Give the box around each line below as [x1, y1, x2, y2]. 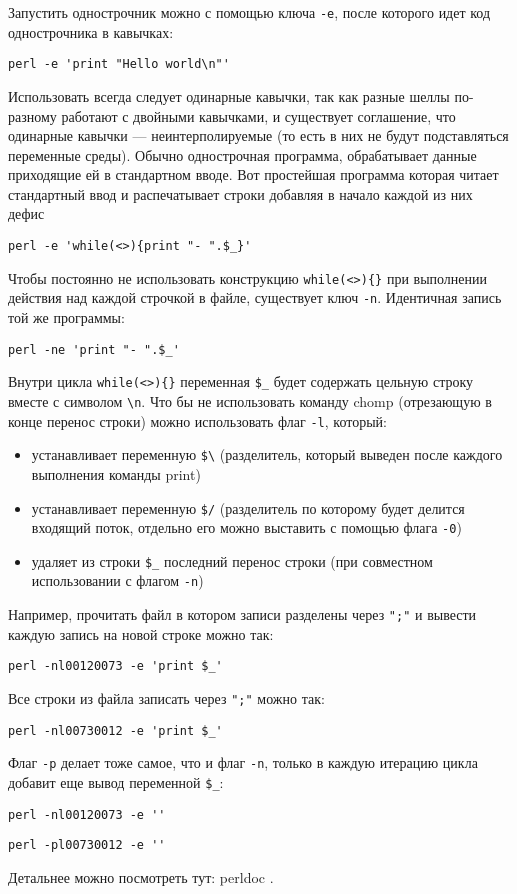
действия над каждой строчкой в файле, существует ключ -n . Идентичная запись [8, 287, 502, 308]
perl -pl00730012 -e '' [8, 838, 166, 853]
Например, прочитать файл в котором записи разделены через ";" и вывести [8, 604, 477, 625]
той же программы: [8, 307, 125, 328]
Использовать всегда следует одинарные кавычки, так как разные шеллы [8, 85, 450, 106]
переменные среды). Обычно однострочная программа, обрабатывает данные [8, 144, 477, 165]
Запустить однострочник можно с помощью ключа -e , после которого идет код [8, 2, 491, 22]
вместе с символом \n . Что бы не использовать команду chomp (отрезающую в [8, 390, 492, 411]
